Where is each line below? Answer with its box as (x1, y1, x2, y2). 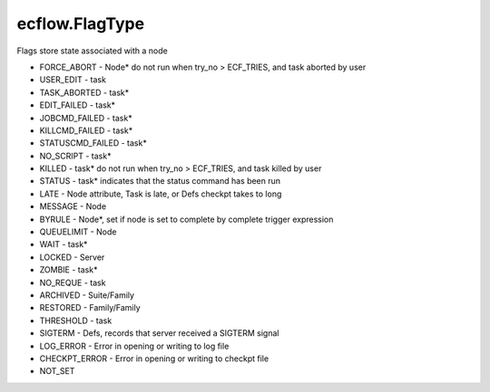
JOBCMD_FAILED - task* (39, 112, 132, 123)
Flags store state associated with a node (16, 45, 168, 56)
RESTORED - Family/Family (39, 302, 141, 313)
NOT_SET (39, 366, 75, 377)
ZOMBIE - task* (39, 264, 98, 275)
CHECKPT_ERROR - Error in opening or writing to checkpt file (39, 353, 269, 364)
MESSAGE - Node (39, 201, 107, 212)
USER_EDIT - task (39, 74, 106, 85)
